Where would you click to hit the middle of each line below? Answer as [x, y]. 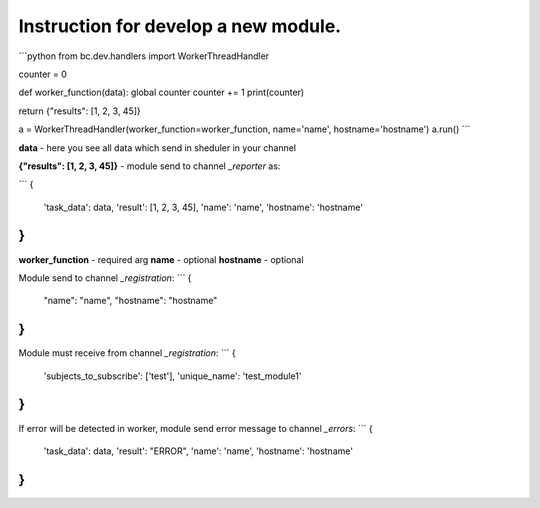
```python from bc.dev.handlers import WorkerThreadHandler [144, 56]
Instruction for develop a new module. [180, 26]
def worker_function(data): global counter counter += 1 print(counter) [161, 92]
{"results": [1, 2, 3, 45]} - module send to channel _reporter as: [149, 166]
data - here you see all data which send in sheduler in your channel [157, 147]
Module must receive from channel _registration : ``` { [127, 353]
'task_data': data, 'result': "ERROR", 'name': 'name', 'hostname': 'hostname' [198, 451]
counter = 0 [42, 74]
